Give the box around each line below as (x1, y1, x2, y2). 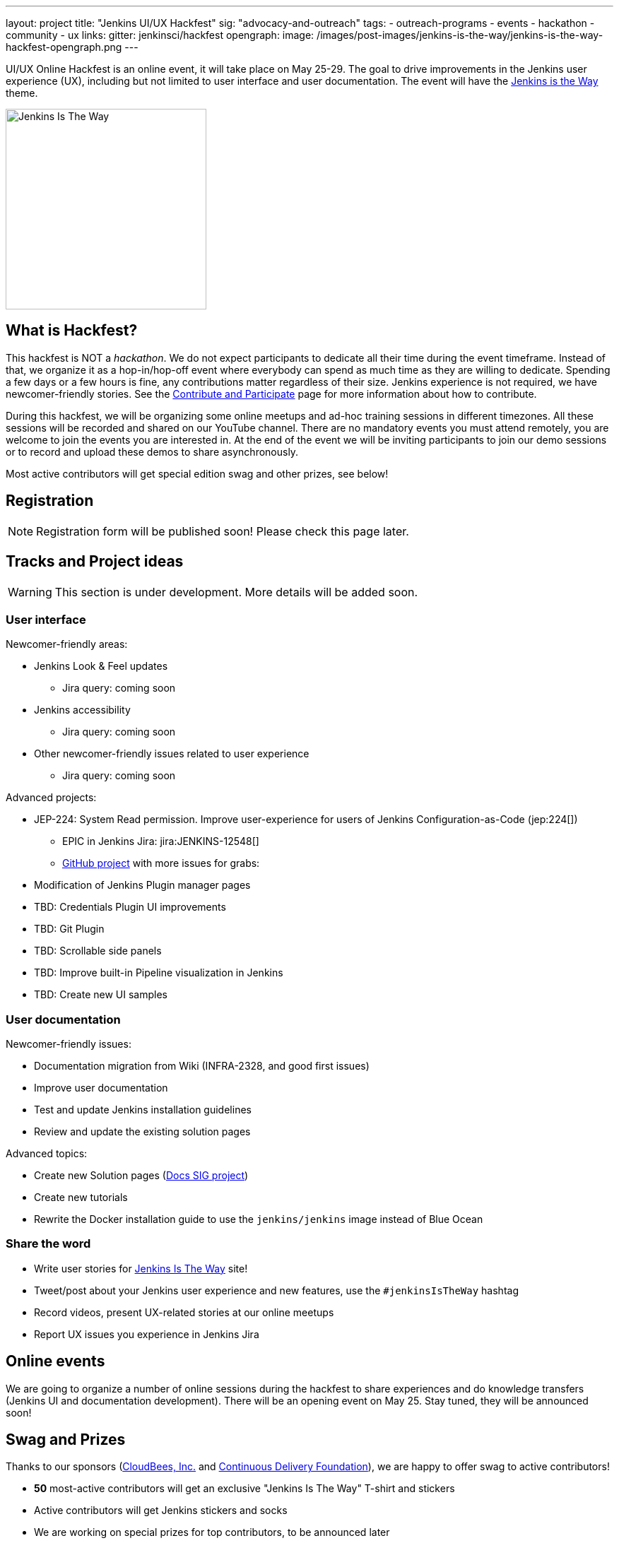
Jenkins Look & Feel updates (34, 660, 168, 673)
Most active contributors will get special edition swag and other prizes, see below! (6, 467, 389, 480)
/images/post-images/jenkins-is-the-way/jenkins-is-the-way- (317, 29, 603, 41)
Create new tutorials (34, 1191, 128, 1204)
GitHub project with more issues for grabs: (62, 857, 260, 870)
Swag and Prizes (6, 1431, 126, 1449)
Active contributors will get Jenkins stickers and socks (34, 1504, 288, 1517)
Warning (8, 584, 52, 599)
